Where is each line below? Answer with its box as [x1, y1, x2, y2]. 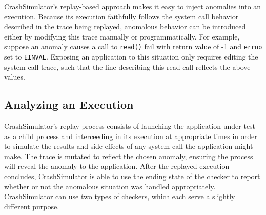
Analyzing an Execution [4, 96, 134, 112]
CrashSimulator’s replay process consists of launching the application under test [4, 121, 256, 131]
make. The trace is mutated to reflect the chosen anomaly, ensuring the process [4, 150, 253, 161]
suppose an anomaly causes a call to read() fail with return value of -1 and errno [4, 41, 262, 52]
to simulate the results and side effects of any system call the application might [4, 141, 253, 151]
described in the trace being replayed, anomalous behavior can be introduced [4, 21, 246, 32]
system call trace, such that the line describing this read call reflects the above [4, 61, 251, 72]
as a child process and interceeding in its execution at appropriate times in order [4, 130, 257, 141]
